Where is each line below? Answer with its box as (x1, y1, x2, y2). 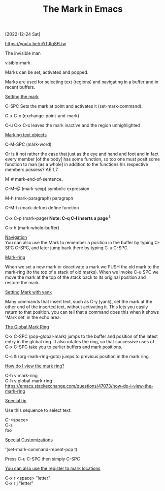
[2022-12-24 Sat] (5, 31, 41, 37)
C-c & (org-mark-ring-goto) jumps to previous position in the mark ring (5, 353, 149, 359)
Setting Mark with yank (5, 289, 52, 295)
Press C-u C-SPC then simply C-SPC (5, 456, 80, 461)
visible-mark (5, 60, 31, 66)
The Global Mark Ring (5, 324, 49, 329)
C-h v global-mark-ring (5, 378, 53, 384)
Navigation (5, 234, 27, 240)
